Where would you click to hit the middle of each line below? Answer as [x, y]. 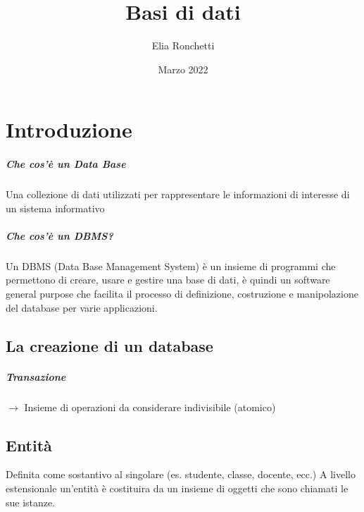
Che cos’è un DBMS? [59, 235]
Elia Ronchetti [183, 45]
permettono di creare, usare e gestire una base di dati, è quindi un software [168, 280]
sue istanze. [31, 502]
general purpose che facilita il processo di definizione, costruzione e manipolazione [182, 293]
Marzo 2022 [183, 69]
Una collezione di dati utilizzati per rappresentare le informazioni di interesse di [178, 194]
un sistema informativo [55, 208]
